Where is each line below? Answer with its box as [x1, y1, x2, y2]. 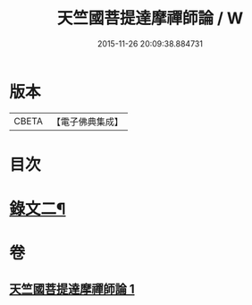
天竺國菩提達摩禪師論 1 [9, 281, 136, 296]
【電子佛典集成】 [51, 115, 123, 128]
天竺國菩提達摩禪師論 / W [56, 8, 244, 29]
